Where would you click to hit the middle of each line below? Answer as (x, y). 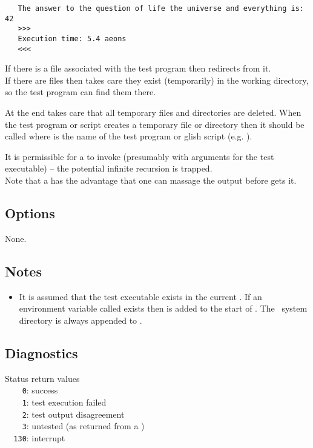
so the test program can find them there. (81, 92)
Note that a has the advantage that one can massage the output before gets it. (151, 180)
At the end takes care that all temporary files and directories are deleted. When (153, 112)
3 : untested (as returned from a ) (83, 426)
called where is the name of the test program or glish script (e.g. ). (129, 136)
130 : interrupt (39, 437)
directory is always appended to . (81, 320)
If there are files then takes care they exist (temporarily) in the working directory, (157, 80)
